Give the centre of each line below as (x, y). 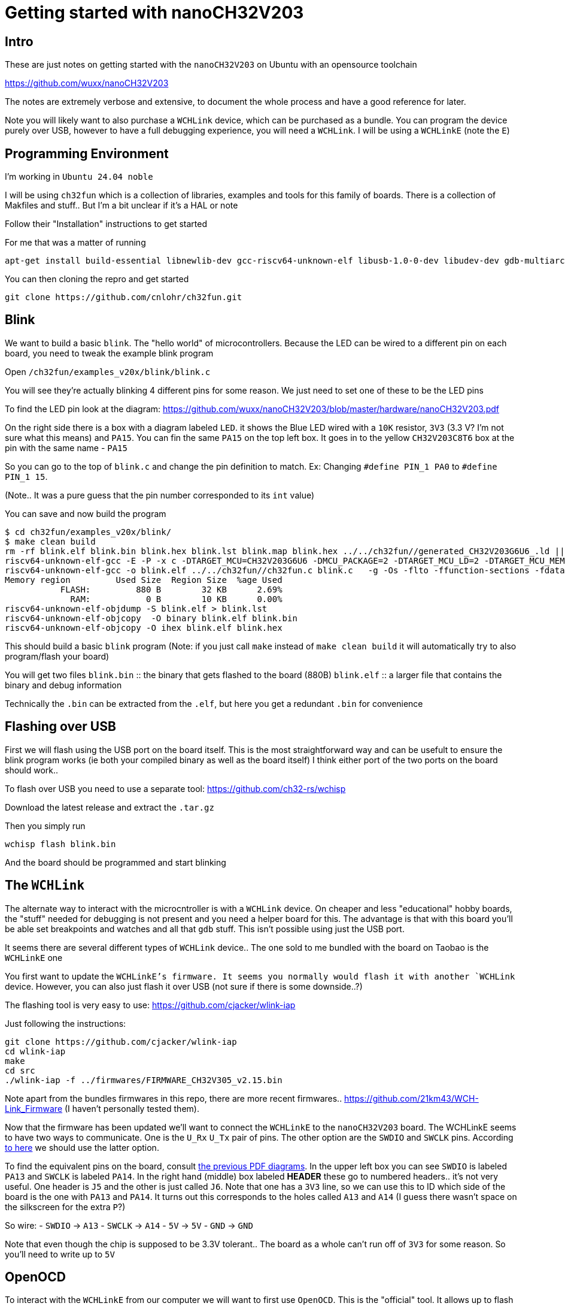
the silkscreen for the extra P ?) (65, 1207)
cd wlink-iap (35, 1051)
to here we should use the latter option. (82, 1147)
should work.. (32, 770)
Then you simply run (45, 826)
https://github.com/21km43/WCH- (411, 1098)
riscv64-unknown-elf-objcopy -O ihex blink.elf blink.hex (144, 628)
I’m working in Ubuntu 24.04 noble (79, 177)
